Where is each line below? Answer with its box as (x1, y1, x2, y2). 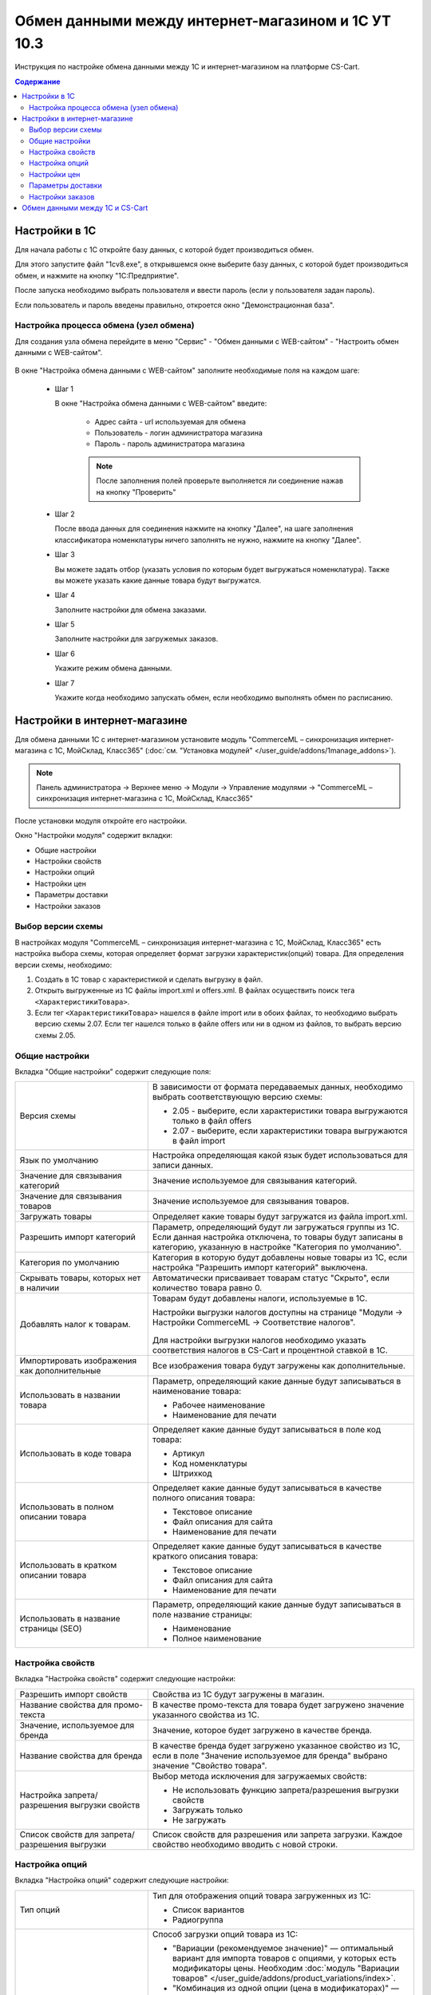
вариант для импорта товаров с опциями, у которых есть (172, 1952, 397, 1963)
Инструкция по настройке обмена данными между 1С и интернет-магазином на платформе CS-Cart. (14, 62, 360, 72)
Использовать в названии (19, 1389, 121, 1400)
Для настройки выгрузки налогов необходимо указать (152, 1335, 366, 1346)
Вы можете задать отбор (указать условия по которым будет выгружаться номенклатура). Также (54, 564, 390, 574)
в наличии (19, 1282, 60, 1294)
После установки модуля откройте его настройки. (14, 816, 188, 825)
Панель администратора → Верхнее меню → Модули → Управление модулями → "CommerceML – (36, 783, 373, 792)
